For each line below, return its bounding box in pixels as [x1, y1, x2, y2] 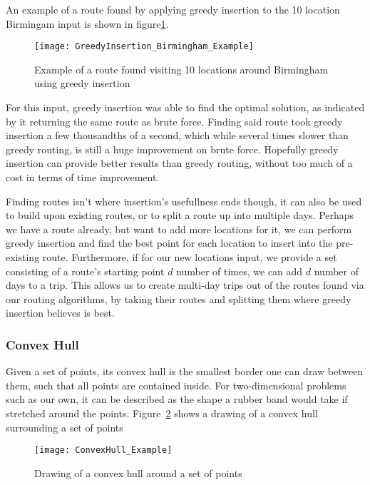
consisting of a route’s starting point [6, 263, 165, 278]
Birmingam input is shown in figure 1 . [6, 16, 169, 31]
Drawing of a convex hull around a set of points [34, 465, 242, 480]
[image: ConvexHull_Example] [34, 445, 173, 456]
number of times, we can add [176, 263, 303, 278]
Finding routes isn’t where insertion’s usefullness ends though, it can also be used [6, 193, 362, 208]
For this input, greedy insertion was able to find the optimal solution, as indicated [6, 100, 365, 115]
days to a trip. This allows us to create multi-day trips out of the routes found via [6, 277, 364, 292]
